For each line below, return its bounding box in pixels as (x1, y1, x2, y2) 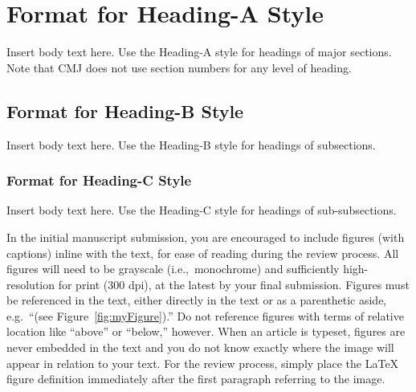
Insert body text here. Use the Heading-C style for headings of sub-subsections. (6, 202, 397, 218)
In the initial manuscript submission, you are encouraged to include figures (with (6, 228, 405, 245)
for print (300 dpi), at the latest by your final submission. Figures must (58, 276, 410, 292)
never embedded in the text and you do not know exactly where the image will (6, 339, 394, 356)
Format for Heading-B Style (6, 98, 244, 123)
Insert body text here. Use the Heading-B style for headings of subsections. (6, 136, 376, 153)
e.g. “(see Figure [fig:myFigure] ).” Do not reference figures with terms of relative (6, 307, 404, 324)
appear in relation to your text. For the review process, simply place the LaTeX (6, 354, 399, 371)
